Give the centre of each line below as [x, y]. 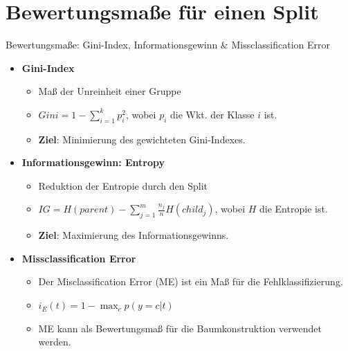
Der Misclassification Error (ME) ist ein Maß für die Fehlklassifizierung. [191, 281]
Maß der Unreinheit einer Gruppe [110, 91]
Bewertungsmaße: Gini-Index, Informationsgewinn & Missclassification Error [168, 45]
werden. [55, 342]
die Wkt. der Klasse [212, 114]
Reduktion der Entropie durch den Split [123, 185]
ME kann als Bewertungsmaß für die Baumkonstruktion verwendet [180, 328]
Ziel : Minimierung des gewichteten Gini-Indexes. [142, 139]
